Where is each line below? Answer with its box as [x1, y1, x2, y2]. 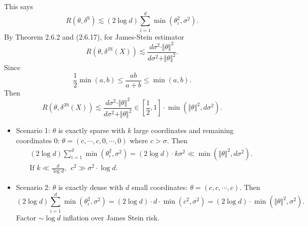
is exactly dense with [58, 181, 124, 192]
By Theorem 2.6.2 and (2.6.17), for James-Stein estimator [4, 31, 184, 42]
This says [4, 1, 33, 11]
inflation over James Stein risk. [63, 212, 160, 222]
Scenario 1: [16, 125, 50, 136]
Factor [16, 212, 36, 222]
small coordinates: [131, 181, 188, 192]
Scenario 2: [16, 181, 50, 192]
